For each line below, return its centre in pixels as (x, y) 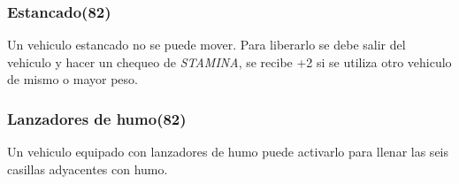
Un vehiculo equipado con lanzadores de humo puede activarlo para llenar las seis (228, 152)
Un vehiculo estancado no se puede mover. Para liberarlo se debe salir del (207, 45)
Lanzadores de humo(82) (97, 118)
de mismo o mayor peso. (73, 79)
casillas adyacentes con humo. (88, 169)
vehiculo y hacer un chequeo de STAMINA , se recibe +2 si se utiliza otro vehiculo (229, 61)
